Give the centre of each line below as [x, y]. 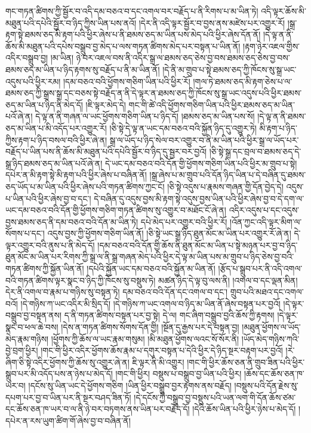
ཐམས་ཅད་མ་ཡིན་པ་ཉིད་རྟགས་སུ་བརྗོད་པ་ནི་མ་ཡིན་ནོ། [83, 69]
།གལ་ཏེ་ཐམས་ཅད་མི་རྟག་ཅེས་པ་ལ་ [243, 81]
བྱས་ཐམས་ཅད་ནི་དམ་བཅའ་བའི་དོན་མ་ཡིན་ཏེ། [72, 221]
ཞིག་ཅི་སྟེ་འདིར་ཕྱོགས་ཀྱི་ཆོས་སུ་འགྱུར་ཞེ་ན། [67, 362]
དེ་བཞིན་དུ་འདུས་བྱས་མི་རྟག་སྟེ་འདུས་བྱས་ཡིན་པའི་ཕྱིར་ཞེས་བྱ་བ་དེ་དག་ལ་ [199, 198]
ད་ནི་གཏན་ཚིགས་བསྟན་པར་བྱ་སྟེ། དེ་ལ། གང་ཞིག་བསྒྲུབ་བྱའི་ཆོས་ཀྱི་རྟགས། [169, 315]
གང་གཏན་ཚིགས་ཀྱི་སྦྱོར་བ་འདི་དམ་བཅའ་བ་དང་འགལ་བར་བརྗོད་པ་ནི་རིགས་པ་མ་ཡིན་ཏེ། [132, 11]
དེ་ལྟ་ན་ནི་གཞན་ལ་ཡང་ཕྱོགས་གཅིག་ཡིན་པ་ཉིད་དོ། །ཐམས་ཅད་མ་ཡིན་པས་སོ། [145, 116]
